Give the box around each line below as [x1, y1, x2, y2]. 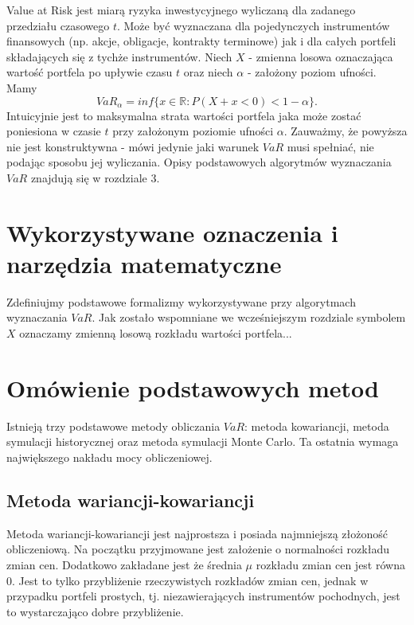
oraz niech [183, 64, 233, 80]
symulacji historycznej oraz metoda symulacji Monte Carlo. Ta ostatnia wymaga [6, 433, 399, 450]
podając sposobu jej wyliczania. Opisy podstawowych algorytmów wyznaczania [6, 154, 392, 170]
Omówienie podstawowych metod [6, 371, 379, 404]
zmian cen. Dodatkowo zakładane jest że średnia [6, 556, 242, 572]
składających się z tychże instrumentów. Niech [6, 48, 232, 64]
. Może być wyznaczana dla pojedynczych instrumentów [116, 17, 390, 33]
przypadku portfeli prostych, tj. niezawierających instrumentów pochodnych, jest [6, 588, 400, 604]
